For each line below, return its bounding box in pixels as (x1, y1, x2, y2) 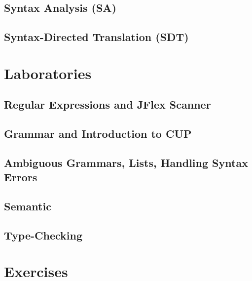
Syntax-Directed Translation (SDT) (4, 29, 189, 44)
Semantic (4, 199, 51, 214)
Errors (4, 169, 37, 185)
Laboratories (4, 63, 92, 83)
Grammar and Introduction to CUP (4, 126, 192, 141)
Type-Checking (4, 227, 83, 242)
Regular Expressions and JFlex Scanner (4, 97, 211, 112)
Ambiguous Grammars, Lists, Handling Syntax (4, 155, 248, 170)
